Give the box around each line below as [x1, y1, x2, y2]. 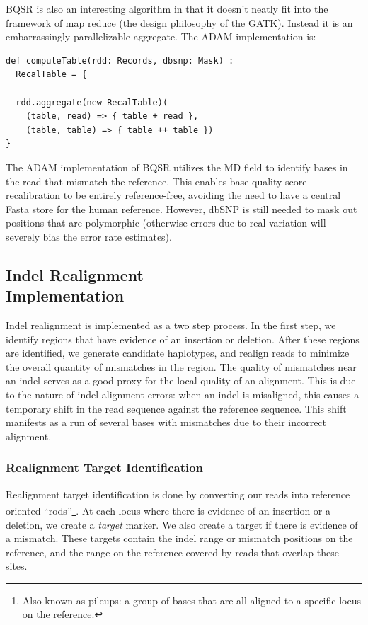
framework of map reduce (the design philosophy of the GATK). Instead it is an [6, 15, 353, 30]
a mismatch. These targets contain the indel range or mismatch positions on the [6, 531, 353, 546]
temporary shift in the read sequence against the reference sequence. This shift [6, 401, 347, 415]
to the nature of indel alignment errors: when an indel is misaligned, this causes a [6, 387, 360, 402]
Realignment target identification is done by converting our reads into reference [6, 486, 350, 501]
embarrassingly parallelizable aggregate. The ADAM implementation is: [6, 29, 316, 44]
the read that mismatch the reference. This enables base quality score [6, 173, 307, 188]
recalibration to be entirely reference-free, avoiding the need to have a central [6, 188, 341, 202]
